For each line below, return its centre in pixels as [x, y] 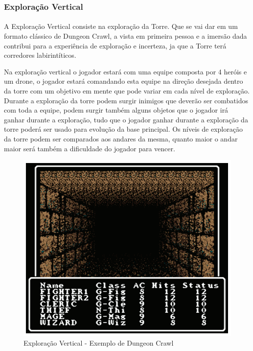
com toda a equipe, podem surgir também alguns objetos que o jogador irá [116, 110]
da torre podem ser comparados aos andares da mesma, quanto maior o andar [121, 138]
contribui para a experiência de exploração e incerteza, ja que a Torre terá [115, 45]
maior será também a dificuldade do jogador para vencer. [90, 148]
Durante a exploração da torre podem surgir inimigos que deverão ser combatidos [126, 100]
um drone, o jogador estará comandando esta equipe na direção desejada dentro [124, 81]
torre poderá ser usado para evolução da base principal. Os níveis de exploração [123, 129]
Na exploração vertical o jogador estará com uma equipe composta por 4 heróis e [126, 71]
